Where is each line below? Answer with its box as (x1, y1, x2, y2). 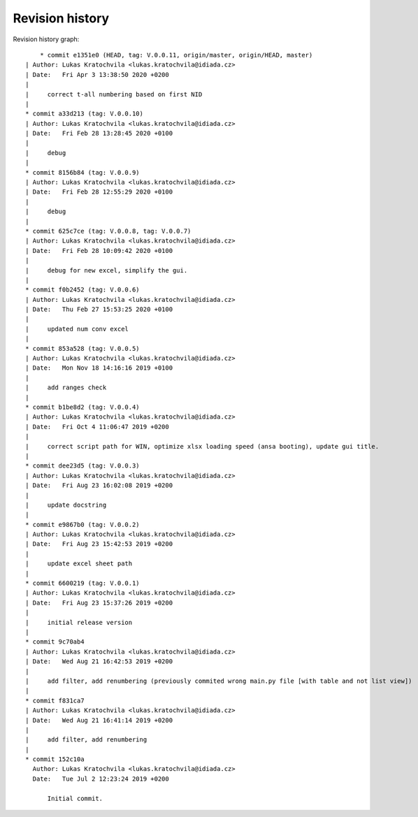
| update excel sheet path (25, 560, 133, 567)
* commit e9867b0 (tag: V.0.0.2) (25, 521, 140, 528)
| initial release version (25, 619, 133, 626)
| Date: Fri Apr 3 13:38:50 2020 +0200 (25, 71, 169, 78)
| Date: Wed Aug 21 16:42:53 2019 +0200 (25, 658, 173, 665)
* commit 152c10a (25, 755, 85, 763)
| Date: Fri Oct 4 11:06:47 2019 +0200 (25, 423, 169, 431)
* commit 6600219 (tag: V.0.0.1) (25, 579, 140, 587)
